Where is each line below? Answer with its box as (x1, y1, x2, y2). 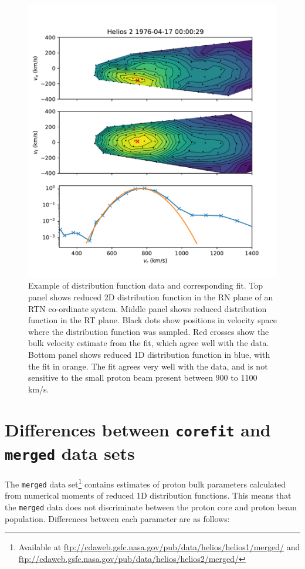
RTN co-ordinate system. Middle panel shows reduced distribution (28, 302, 267, 314)
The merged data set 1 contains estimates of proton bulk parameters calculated (5, 476, 286, 490)
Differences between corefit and (5, 417, 271, 441)
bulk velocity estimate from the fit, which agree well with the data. (28, 337, 269, 349)
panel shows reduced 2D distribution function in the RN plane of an (28, 291, 273, 303)
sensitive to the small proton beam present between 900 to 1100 (28, 371, 257, 384)
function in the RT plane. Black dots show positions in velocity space (28, 314, 277, 326)
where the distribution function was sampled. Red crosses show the (28, 325, 269, 337)
